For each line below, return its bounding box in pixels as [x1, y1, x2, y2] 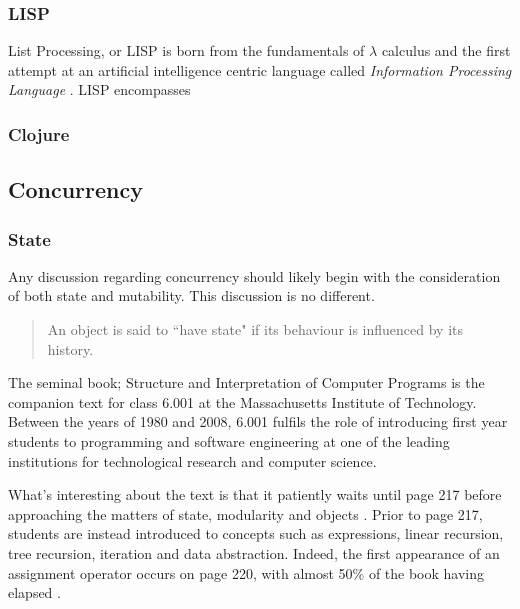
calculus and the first [381, 40, 511, 61]
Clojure [8, 121, 70, 146]
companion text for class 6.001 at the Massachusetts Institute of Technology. [8, 391, 477, 412]
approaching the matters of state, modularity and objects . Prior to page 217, [8, 503, 483, 524]
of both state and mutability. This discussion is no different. [8, 285, 375, 306]
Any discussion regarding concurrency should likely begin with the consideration [8, 265, 501, 286]
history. [47, 338, 94, 359]
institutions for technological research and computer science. [8, 450, 377, 471]
